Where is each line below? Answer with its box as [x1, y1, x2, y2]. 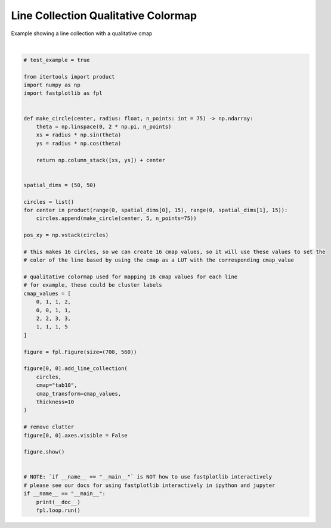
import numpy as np [23, 82, 81, 89]
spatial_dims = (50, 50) [23, 182, 97, 188]
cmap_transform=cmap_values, [36, 390, 122, 397]
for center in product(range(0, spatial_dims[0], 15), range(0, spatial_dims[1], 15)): [23, 206, 288, 213]
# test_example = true [23, 57, 90, 63]
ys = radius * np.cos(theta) [36, 140, 122, 147]
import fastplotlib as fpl [23, 90, 103, 97]
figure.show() [23, 449, 65, 455]
